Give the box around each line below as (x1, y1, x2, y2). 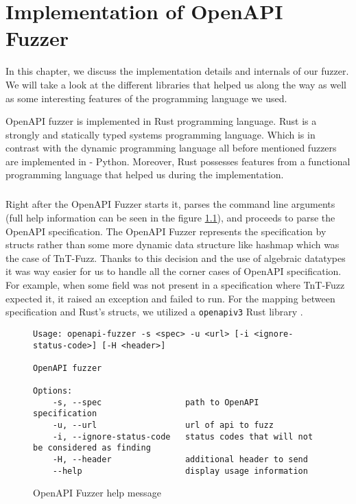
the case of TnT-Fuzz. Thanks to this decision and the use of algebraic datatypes (5, 250, 346, 265)
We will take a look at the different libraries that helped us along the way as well (5, 77, 346, 91)
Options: (33, 386, 73, 396)
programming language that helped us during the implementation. (5, 167, 284, 182)
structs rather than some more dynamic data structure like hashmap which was (5, 237, 340, 252)
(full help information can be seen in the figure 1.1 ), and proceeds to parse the (5, 211, 335, 225)
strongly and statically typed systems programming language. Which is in (5, 127, 316, 141)
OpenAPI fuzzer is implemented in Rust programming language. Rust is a (5, 114, 317, 128)
